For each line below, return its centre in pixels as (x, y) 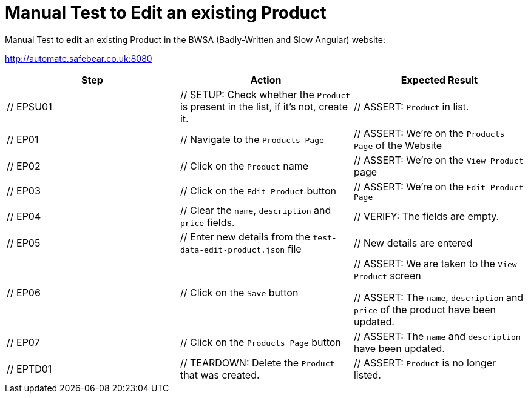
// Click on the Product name (244, 166)
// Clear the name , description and (256, 210)
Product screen (387, 275)
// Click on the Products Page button (260, 342)
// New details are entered (413, 243)
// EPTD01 (29, 369)
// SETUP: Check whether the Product (265, 94)
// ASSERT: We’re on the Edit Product (438, 186)
